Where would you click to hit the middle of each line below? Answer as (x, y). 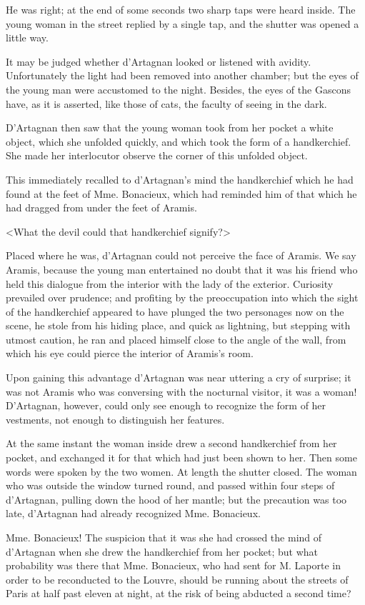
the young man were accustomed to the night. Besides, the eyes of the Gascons (178, 89)
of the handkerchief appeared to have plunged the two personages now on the (175, 311)
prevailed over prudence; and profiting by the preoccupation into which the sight (182, 297)
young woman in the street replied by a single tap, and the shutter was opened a (182, 23)
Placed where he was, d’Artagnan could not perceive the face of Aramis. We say (181, 255)
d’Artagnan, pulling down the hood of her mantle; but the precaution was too (176, 499)
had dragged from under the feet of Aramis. (101, 207)
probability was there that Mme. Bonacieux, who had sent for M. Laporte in (173, 565)
